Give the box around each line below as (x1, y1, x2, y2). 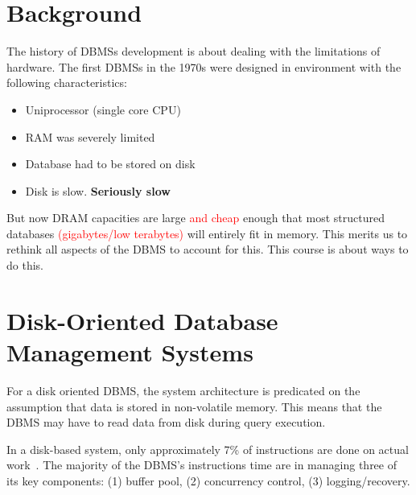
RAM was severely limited (25, 128, 155, 145)
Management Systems (6, 336, 253, 369)
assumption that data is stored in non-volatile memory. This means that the (6, 398, 382, 415)
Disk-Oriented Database (6, 303, 278, 336)
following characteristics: (6, 74, 127, 91)
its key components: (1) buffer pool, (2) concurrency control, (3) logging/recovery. (6, 472, 410, 489)
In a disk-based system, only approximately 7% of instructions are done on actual (6, 440, 409, 457)
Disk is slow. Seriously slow (25, 182, 171, 199)
